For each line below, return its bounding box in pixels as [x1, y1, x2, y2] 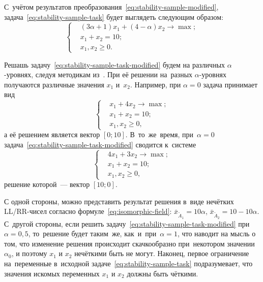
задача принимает [203, 79, 258, 89]
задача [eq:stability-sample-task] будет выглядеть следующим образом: [4, 11, 224, 22]
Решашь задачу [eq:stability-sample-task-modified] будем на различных [4, 59, 225, 70]
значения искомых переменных [4, 268, 100, 278]
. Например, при [130, 79, 181, 89]
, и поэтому [11, 248, 47, 259]
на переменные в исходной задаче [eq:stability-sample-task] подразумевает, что [4, 258, 253, 268]
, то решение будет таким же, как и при [28, 228, 157, 239]
